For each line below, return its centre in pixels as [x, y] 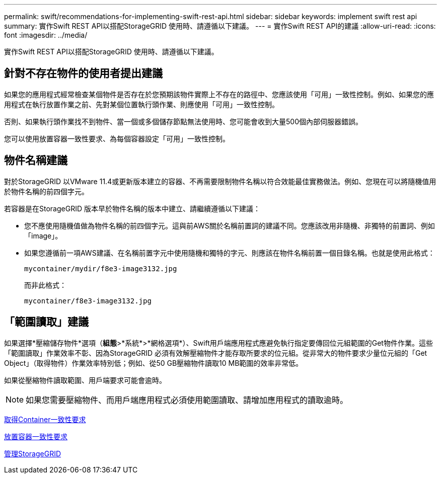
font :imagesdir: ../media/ [46, 35]
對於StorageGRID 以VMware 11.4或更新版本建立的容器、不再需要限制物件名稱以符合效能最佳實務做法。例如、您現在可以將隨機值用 [220, 181]
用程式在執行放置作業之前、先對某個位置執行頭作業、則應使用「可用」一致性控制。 [141, 104]
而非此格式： [45, 285]
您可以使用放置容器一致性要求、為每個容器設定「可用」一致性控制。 [117, 138]
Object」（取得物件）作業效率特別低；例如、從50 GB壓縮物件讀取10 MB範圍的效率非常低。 [154, 363]
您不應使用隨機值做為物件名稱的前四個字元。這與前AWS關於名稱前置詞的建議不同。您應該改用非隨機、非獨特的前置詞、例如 [230, 225]
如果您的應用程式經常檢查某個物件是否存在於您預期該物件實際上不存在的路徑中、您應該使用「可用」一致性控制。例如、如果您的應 [219, 94]
